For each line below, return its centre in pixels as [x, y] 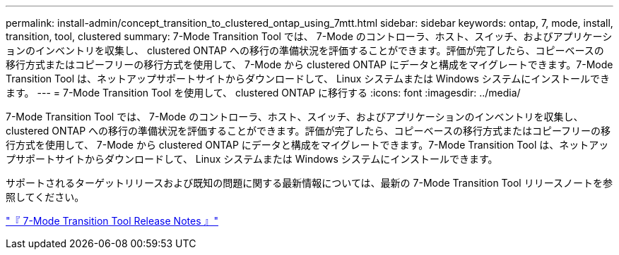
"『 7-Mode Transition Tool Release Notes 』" [112, 221]
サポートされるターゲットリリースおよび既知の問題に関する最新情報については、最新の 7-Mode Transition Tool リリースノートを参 [309, 183]
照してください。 [45, 197]
